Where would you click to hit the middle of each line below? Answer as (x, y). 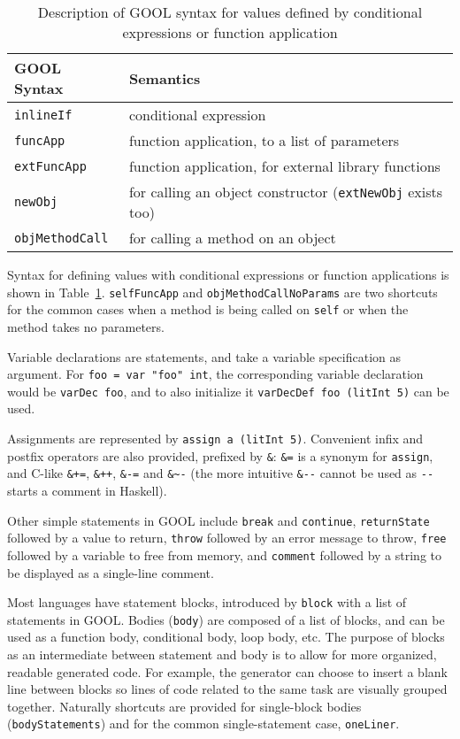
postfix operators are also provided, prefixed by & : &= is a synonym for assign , (220, 455)
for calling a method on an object (232, 238)
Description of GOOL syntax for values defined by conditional (230, 12)
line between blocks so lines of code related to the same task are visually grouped (227, 689)
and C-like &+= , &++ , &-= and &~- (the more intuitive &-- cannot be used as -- (221, 473)
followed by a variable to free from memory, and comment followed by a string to (225, 554)
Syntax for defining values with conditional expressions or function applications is (228, 274)
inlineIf (43, 115)
